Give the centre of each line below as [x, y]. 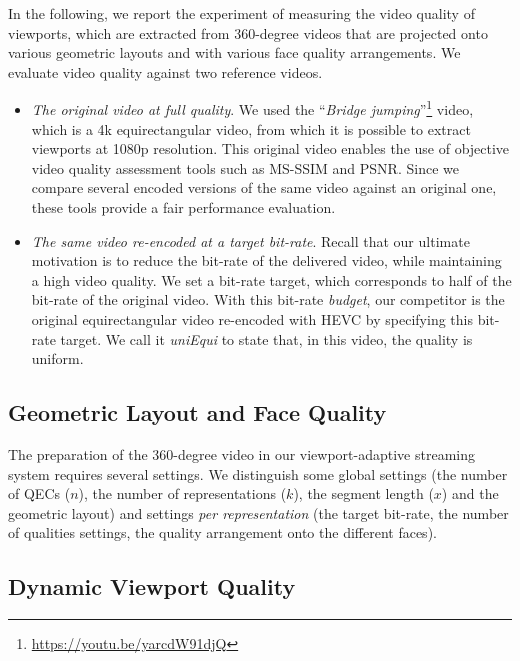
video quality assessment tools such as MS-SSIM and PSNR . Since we [245, 167]
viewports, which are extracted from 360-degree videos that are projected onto [248, 32]
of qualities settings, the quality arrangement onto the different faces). [222, 532]
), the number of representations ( [182, 493]
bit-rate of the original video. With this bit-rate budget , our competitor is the [268, 299]
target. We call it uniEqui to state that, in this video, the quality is [266, 338]
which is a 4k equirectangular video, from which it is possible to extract [251, 128]
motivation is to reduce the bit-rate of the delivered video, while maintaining [266, 260]
